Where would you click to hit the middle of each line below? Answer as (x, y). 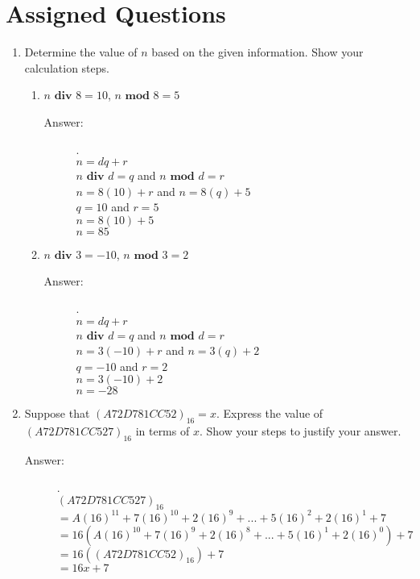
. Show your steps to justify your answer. (300, 431)
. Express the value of (270, 413)
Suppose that (57, 413)
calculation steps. (67, 67)
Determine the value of (81, 52)
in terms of (163, 431)
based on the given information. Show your (257, 52)
